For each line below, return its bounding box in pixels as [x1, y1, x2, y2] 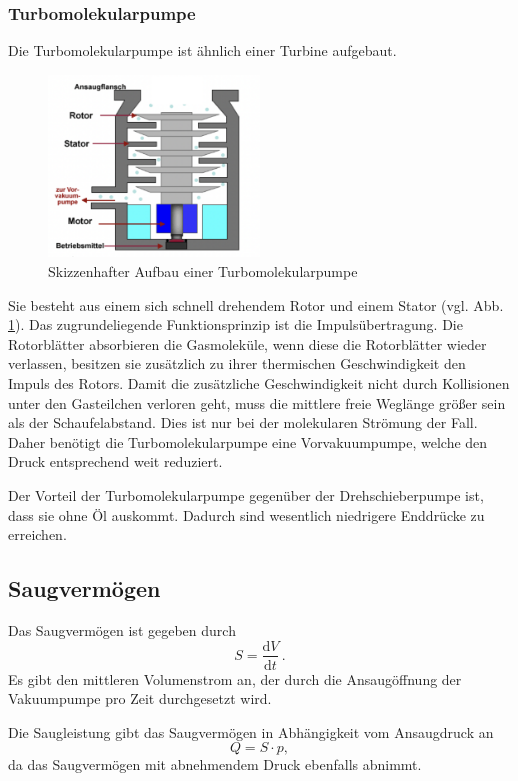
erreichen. [8, 524, 67, 545]
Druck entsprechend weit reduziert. [8, 451, 223, 472]
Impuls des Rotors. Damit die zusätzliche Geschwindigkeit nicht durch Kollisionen [8, 372, 510, 393]
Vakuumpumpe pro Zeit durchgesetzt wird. [8, 688, 272, 709]
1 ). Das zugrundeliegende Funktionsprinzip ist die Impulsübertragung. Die [8, 314, 463, 335]
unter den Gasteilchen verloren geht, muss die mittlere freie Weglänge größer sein [8, 392, 506, 413]
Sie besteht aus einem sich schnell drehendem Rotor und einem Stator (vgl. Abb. [8, 294, 504, 315]
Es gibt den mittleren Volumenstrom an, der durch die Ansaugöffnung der [8, 668, 462, 689]
